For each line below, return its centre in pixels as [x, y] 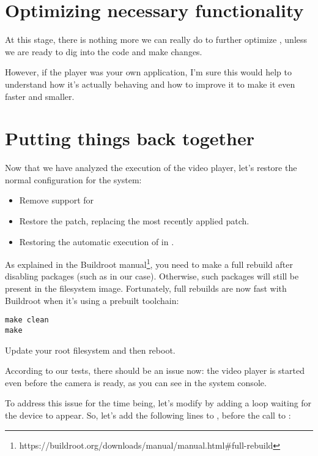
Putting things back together [130, 138]
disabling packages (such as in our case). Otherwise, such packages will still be [152, 276]
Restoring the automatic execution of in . [97, 241]
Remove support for [57, 200]
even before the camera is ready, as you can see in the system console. [136, 382]
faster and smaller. [40, 96]
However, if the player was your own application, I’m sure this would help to [148, 72]
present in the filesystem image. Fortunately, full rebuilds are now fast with [146, 288]
